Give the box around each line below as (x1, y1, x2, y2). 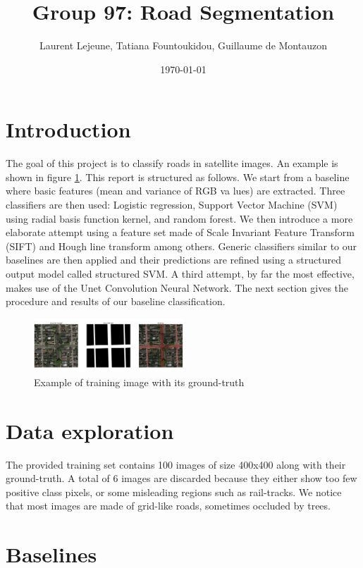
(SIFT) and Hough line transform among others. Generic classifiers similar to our (6, 238, 357, 253)
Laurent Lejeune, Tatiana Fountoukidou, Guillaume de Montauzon (39, 38, 327, 53)
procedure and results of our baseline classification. (6, 294, 226, 309)
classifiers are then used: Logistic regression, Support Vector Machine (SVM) (6, 197, 338, 212)
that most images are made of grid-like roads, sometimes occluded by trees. (6, 498, 331, 513)
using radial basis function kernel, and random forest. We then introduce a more (6, 211, 353, 226)
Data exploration (6, 416, 174, 445)
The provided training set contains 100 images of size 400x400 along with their (6, 457, 346, 471)
